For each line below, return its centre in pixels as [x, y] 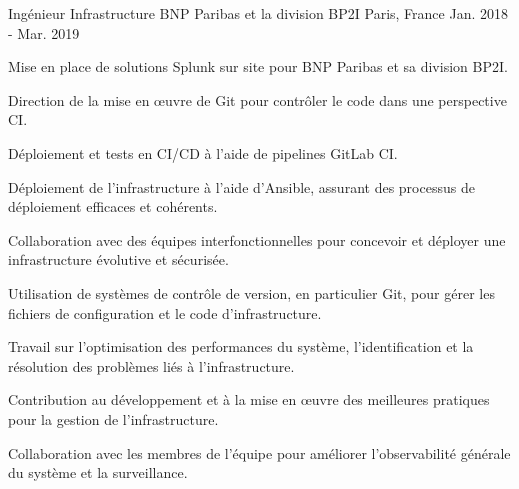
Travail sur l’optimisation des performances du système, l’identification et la [241, 346]
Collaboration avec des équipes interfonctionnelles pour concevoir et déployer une [257, 239]
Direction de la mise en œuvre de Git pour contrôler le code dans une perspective [257, 99]
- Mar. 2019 [44, 32]
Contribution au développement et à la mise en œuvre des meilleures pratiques [249, 399]
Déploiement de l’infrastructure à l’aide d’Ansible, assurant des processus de [241, 186]
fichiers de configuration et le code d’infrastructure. [165, 312]
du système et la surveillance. [98, 472]
